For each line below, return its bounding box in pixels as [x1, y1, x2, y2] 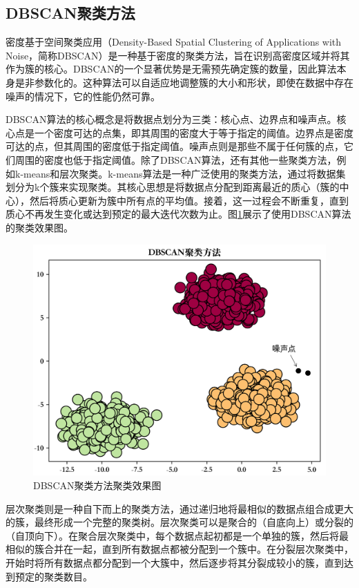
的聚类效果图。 [6, 220, 73, 234]
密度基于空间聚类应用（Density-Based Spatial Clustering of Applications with [6, 35, 342, 49]
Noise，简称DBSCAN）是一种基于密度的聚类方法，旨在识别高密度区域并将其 [6, 48, 350, 62]
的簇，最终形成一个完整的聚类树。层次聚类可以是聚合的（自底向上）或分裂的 [6, 515, 353, 529]
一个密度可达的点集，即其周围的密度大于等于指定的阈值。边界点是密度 [34, 125, 353, 140]
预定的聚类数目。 [14, 569, 93, 583]
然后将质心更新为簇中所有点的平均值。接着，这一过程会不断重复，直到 [29, 193, 349, 207]
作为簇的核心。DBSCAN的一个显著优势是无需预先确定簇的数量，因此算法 [6, 61, 337, 76]
